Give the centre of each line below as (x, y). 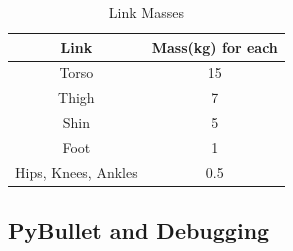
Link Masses (146, 12)
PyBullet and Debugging (139, 230)
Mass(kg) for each (214, 46)
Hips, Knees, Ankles (76, 171)
